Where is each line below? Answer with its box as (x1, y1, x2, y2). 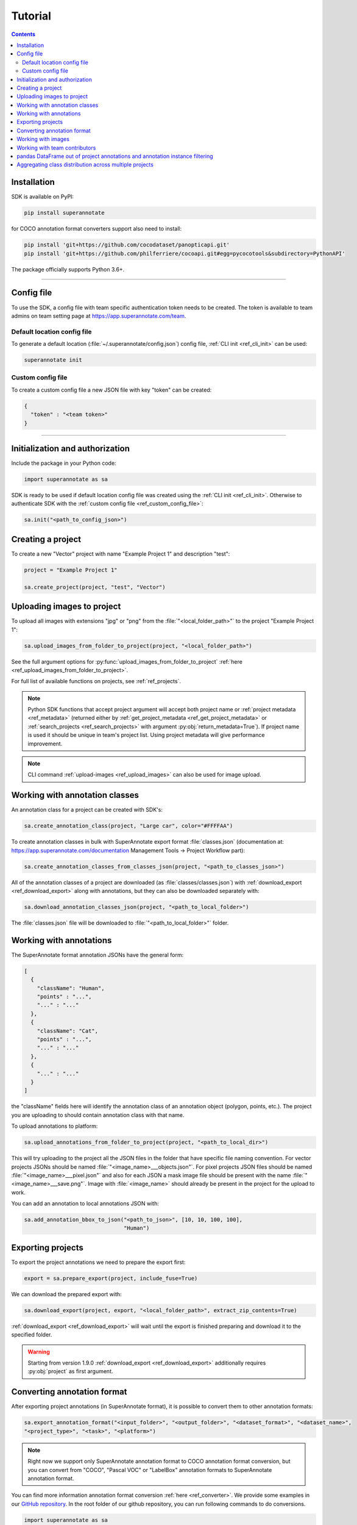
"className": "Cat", (37, 1027, 99, 1034)
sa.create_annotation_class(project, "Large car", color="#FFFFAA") (24, 822, 233, 830)
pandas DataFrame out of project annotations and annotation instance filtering (16, 152, 213, 160)
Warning (27, 1348, 50, 1355)
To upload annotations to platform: (11, 1122, 98, 1130)
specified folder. (11, 1331, 52, 1338)
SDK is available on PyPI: (11, 193, 74, 201)
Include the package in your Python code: (11, 459, 116, 467)
